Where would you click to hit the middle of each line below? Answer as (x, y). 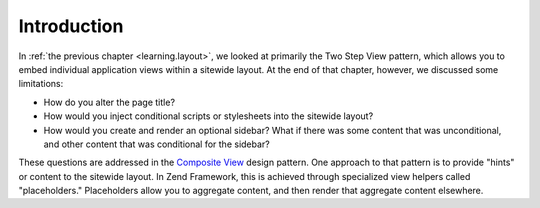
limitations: (41, 84)
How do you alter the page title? (109, 102)
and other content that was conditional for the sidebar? (156, 144)
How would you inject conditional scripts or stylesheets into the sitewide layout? (208, 116)
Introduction (71, 26)
